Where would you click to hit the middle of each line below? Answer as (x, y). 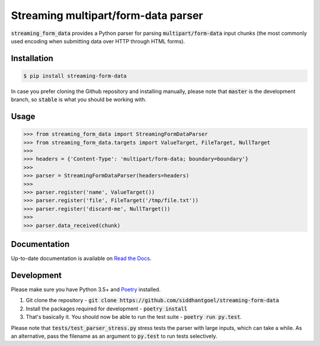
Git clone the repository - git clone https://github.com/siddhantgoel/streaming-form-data (153, 300)
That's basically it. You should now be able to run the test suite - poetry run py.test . (134, 317)
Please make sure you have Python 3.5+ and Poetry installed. (86, 290)
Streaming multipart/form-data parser (107, 15)
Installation (32, 58)
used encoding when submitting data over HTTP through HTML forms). (98, 41)
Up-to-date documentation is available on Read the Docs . (81, 258)
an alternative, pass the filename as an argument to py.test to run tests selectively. (114, 336)
